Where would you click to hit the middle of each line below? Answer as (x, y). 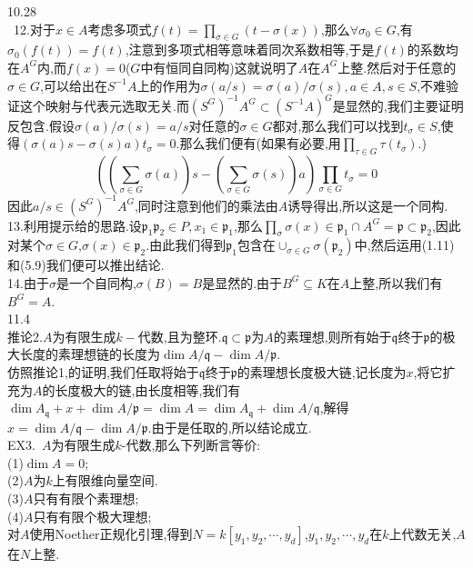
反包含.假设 (41, 125)
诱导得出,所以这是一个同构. (368, 205)
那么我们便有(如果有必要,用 (260, 143)
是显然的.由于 (242, 282)
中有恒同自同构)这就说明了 (219, 67)
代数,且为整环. (180, 336)
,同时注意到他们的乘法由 (206, 205)
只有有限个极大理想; (92, 516)
